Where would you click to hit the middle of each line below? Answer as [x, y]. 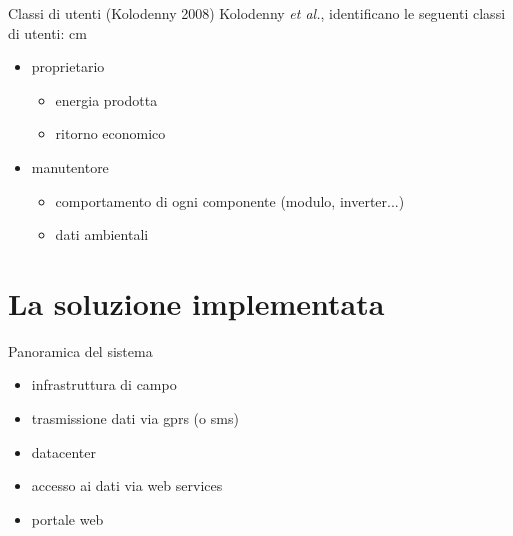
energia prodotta [106, 99]
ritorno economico [110, 133]
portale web [67, 518]
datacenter [64, 451]
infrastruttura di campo [104, 384]
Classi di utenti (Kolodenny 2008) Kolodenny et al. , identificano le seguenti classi [257, 13]
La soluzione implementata [196, 302]
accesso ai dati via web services [127, 485]
